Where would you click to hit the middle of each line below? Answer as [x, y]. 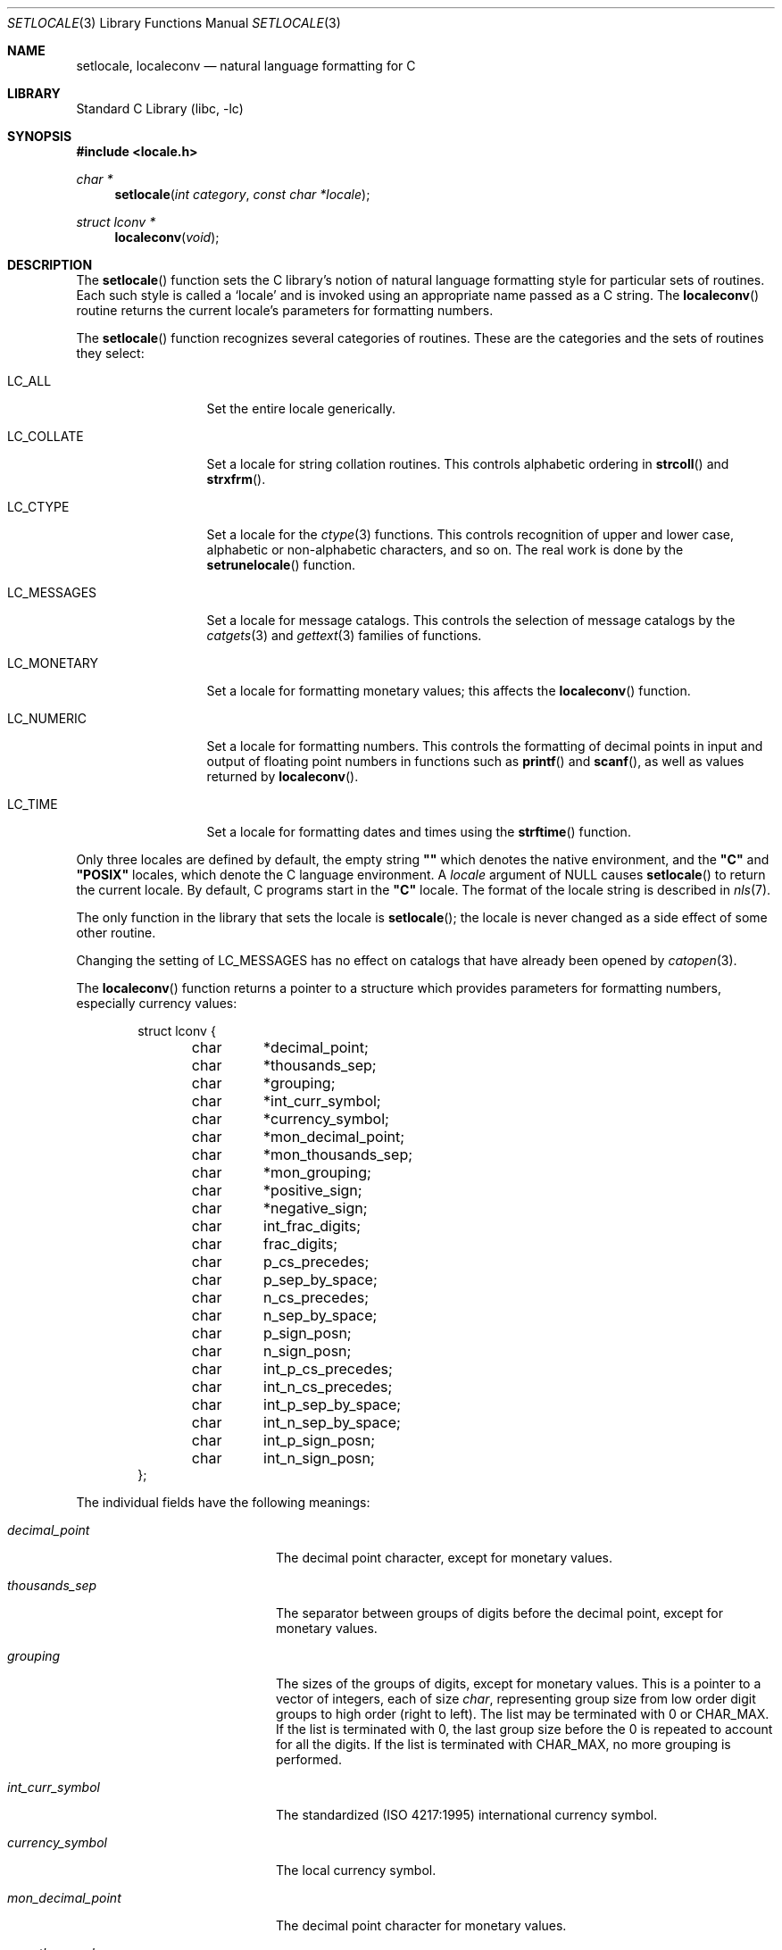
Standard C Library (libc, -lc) [160, 108]
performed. [309, 1759]
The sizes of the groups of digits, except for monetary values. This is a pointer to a [519, 1683]
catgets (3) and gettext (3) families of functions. [344, 635]
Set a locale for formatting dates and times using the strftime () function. [419, 832]
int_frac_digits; [312, 1226]
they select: [110, 353]
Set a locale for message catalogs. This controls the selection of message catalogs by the [471, 620]
